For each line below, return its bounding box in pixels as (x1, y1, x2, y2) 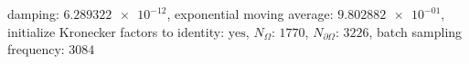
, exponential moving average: (166, 5, 334, 23)
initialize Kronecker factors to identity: (7, 22, 225, 41)
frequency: (7, 40, 65, 59)
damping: (7, 5, 59, 23)
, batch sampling (368, 22, 463, 41)
